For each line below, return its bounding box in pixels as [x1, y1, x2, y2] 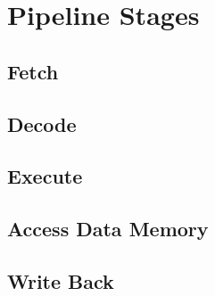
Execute [7, 162, 83, 190]
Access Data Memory [7, 215, 209, 243]
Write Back [7, 267, 114, 294]
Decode [7, 110, 77, 137]
